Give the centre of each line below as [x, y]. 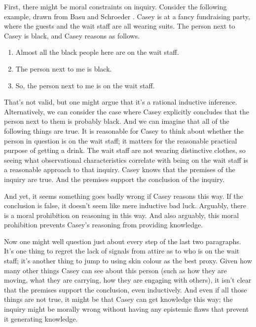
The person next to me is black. [64, 68]
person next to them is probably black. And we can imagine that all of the [117, 121]
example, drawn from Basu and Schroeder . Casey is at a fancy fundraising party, [127, 16]
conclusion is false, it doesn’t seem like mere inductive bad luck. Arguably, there [125, 205]
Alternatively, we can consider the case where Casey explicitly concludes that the [127, 111]
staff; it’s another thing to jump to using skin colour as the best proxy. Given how [128, 261]
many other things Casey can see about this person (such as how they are [115, 270]
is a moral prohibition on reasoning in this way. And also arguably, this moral [122, 215]
